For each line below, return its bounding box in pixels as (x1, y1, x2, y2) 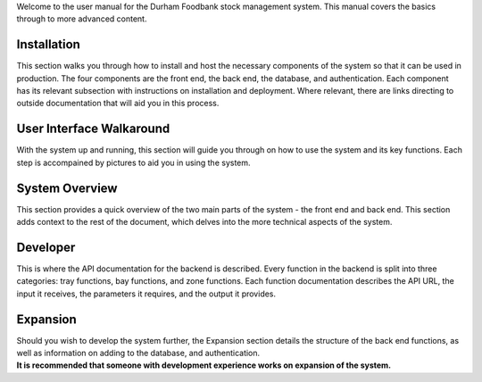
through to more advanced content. (16, 13, 147, 24)
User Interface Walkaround (16, 121, 170, 137)
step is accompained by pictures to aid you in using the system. (16, 157, 251, 168)
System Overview (16, 180, 118, 195)
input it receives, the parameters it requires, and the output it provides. (16, 288, 277, 299)
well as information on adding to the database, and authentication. (16, 348, 261, 359)
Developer (16, 239, 76, 254)
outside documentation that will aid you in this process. (16, 98, 220, 109)
